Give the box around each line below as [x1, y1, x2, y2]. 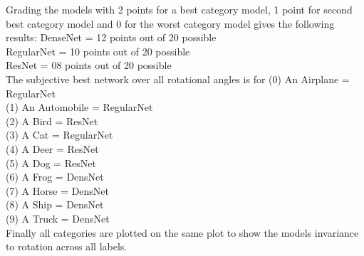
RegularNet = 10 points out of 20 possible [6, 43, 190, 58]
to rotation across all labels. [6, 239, 128, 254]
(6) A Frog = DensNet [6, 169, 104, 184]
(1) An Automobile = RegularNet [6, 100, 153, 114]
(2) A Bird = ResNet [6, 113, 98, 128]
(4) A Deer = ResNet [6, 141, 99, 156]
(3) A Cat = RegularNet [6, 127, 113, 142]
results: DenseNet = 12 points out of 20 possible [6, 30, 217, 45]
